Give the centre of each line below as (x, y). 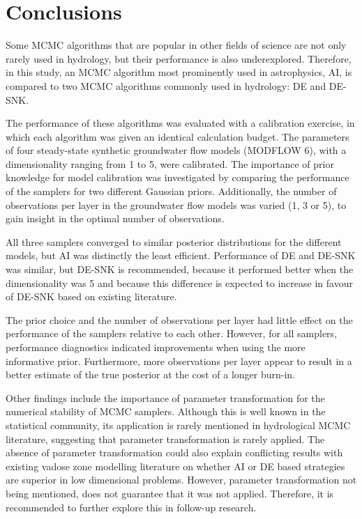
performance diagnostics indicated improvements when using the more (156, 347)
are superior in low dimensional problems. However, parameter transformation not (181, 480)
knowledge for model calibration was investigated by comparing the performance (178, 177)
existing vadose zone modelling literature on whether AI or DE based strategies (175, 466)
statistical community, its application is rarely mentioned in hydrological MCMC (178, 425)
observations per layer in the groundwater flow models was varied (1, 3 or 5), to (176, 204)
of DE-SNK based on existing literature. (91, 296)
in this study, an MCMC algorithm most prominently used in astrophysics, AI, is (179, 72)
